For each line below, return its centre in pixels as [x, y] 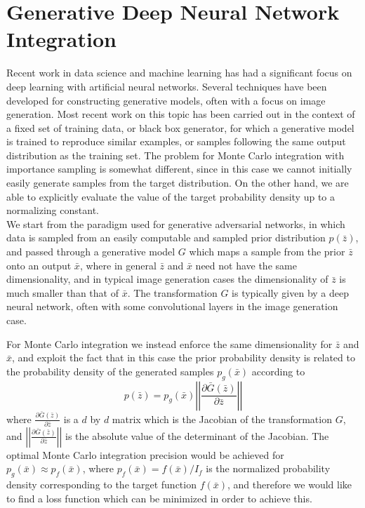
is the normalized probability [268, 468]
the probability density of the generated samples [110, 371]
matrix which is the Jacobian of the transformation [222, 419]
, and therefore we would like [290, 484]
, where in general [118, 265]
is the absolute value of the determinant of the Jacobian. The [197, 435]
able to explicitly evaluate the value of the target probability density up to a [171, 196]
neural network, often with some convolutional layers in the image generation [172, 306]
